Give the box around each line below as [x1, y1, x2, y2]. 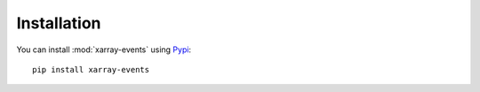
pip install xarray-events [32, 65, 150, 74]
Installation [16, 13, 101, 33]
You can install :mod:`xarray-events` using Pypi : [16, 44, 191, 55]
